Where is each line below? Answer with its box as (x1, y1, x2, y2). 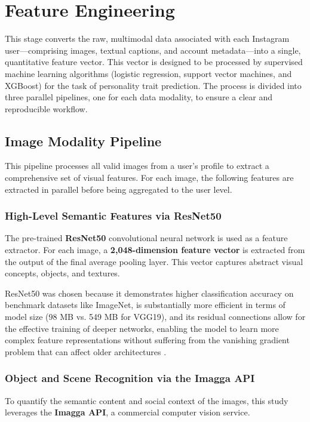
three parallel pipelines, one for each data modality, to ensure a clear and (5, 91, 272, 103)
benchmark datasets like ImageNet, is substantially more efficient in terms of (5, 298, 286, 311)
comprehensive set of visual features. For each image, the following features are (5, 171, 294, 184)
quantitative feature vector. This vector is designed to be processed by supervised (5, 56, 303, 68)
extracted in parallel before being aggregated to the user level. (5, 183, 232, 195)
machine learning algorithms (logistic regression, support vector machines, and (5, 67, 292, 79)
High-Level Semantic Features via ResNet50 (5, 208, 222, 223)
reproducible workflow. (5, 102, 88, 115)
